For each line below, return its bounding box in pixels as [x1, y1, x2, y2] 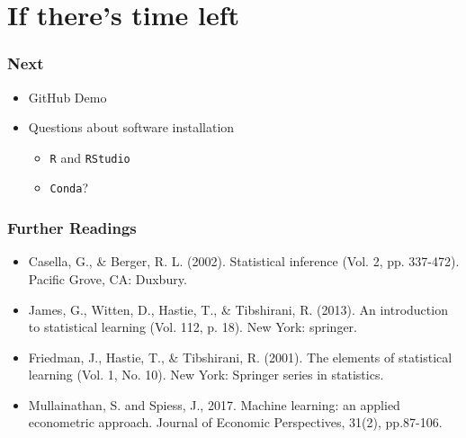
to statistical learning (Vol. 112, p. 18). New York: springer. [28, 317, 357, 336]
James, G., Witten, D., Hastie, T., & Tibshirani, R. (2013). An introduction [28, 299, 448, 318]
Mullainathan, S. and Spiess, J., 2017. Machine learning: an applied [28, 395, 400, 414]
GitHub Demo [28, 87, 107, 106]
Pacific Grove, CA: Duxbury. [28, 269, 187, 288]
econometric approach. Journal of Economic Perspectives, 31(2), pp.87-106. [28, 413, 443, 432]
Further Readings [7, 217, 137, 239]
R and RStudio [49, 147, 130, 166]
